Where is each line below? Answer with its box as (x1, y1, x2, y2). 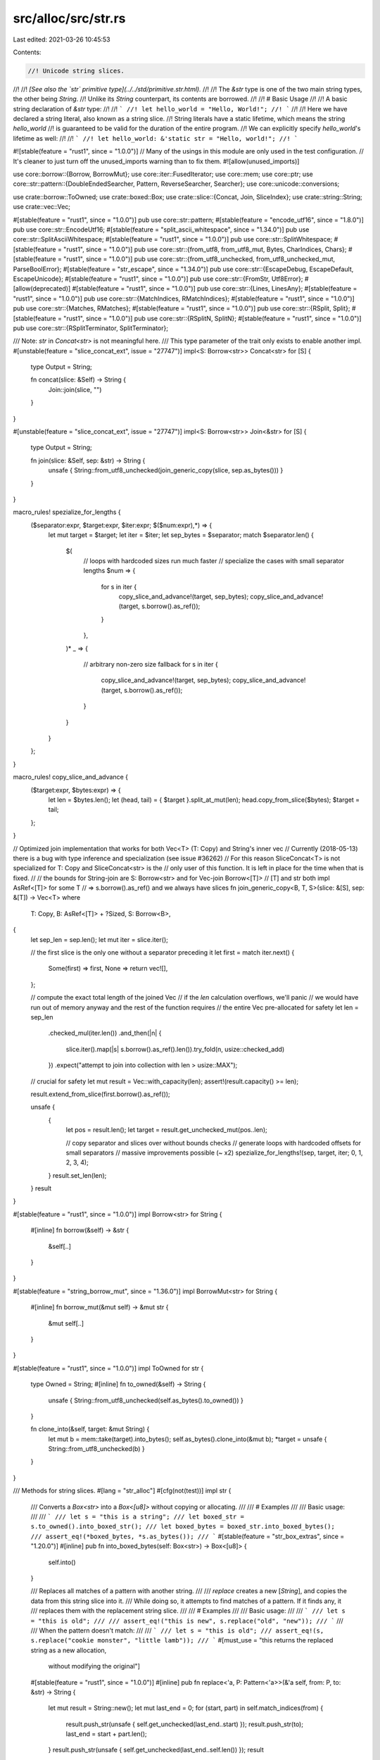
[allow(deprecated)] (13, 284, 71, 293)
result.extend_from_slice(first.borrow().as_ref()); (30, 1090, 170, 1098)
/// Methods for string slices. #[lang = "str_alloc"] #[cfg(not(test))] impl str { (13, 1486, 232, 1495)
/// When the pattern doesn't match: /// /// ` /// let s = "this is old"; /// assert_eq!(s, (30, 1626, 324, 1635)
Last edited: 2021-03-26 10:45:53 (13, 35, 110, 44)
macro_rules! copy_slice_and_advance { (13, 773, 129, 781)
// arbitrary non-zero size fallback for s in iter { (83, 660, 218, 669)
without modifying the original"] (48, 1662, 141, 1671)
